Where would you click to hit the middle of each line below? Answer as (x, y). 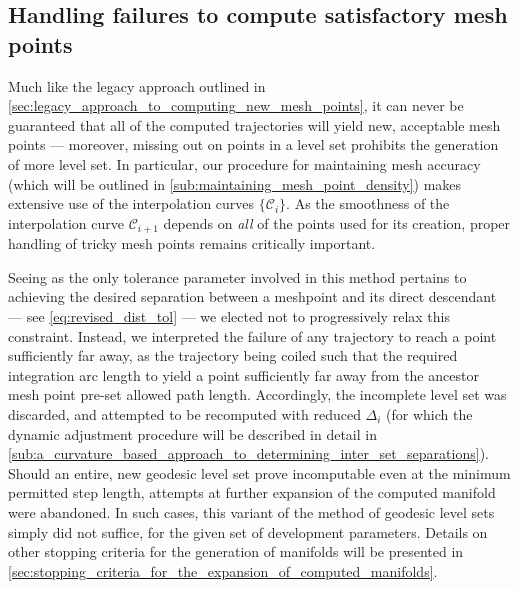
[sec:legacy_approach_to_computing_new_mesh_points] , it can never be (236, 105)
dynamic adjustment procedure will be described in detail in (192, 433)
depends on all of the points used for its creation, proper (337, 222)
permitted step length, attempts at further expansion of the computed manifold (252, 492)
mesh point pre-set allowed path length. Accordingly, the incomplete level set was (257, 394)
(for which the (429, 413)
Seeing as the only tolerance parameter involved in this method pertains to (237, 276)
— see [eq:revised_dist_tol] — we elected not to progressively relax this (229, 315)
